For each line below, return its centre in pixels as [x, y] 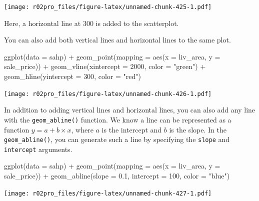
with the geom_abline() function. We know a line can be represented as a [118, 119]
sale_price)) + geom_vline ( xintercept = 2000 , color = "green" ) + [105, 66]
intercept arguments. [38, 149]
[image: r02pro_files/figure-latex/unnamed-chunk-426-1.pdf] [108, 94]
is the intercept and [132, 129]
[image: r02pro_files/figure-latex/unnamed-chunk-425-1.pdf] [108, 7]
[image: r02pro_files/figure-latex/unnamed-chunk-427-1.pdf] [108, 193]
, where [82, 129]
